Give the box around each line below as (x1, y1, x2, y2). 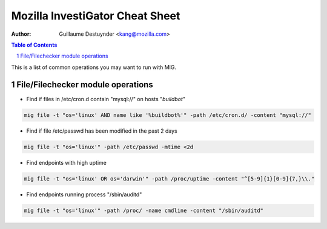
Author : (11, 30, 31, 38)
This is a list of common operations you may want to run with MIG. (11, 64, 177, 71)
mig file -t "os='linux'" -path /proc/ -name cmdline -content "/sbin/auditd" (24, 207, 263, 214)
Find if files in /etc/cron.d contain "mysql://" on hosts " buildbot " (26, 95, 186, 102)
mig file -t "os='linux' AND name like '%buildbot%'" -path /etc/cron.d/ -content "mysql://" (24, 111, 312, 118)
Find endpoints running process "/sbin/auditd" (26, 191, 142, 198)
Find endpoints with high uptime (26, 159, 107, 166)
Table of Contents (11, 41, 58, 48)
